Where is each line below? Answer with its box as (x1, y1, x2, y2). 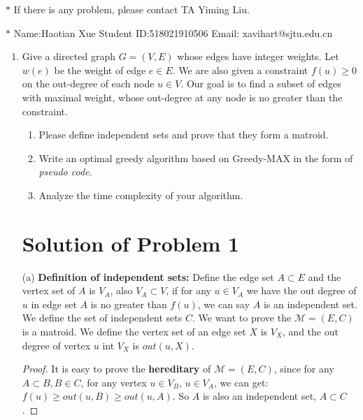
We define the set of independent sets (22, 310, 183, 325)
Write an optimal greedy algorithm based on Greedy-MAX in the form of (38, 150, 353, 165)
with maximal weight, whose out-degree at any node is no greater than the (22, 89, 343, 104)
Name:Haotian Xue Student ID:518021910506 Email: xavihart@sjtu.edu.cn (13, 25, 333, 40)
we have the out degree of (246, 283, 357, 298)
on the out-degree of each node (22, 76, 155, 91)
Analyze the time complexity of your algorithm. (38, 187, 243, 202)
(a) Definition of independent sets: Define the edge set (22, 269, 274, 284)
